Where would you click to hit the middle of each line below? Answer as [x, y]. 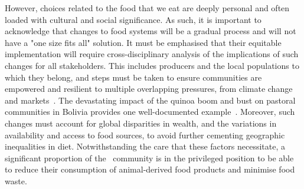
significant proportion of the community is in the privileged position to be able [149, 157]
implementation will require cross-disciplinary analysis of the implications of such [152, 54]
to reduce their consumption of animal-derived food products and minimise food [150, 169]
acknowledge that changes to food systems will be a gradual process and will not [151, 31]
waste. [16, 180]
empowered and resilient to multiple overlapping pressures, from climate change [149, 89]
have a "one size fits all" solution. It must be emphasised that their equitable [143, 42]
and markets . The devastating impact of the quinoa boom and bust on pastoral [150, 100]
